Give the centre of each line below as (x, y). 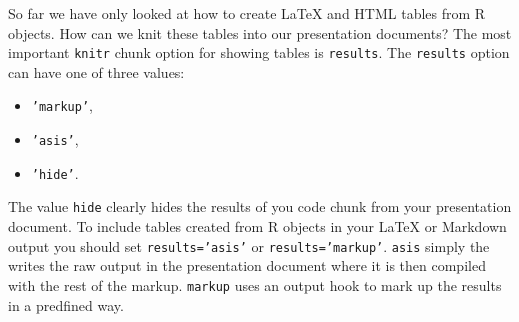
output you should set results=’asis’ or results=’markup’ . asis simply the (249, 245)
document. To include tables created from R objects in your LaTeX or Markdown (257, 226)
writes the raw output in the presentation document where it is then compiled (247, 265)
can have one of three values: (96, 71)
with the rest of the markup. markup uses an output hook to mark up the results (255, 284)
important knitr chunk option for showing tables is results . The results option (259, 52)
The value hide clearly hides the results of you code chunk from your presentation (260, 206)
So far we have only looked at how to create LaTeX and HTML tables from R (247, 13)
